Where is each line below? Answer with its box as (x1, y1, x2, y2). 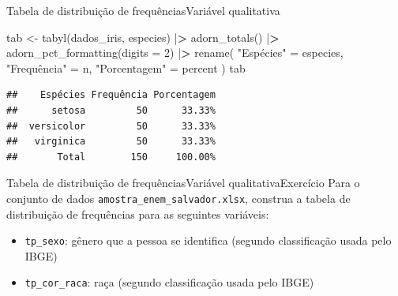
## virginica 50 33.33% (6, 136, 216, 148)
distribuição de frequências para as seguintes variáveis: (6, 205, 269, 222)
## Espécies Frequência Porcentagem (6, 89, 216, 101)
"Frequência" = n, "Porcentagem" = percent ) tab (6, 59, 246, 76)
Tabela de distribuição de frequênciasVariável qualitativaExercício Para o (6, 174, 360, 191)
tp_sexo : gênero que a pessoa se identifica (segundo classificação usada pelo (24, 232, 392, 249)
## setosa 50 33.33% (6, 104, 216, 116)
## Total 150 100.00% (6, 151, 216, 163)
